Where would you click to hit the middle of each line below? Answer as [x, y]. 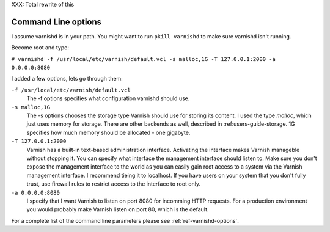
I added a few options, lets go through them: [67, 79]
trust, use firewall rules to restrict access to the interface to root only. [114, 184]
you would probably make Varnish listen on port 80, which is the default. [118, 209]
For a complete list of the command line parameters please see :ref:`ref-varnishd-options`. [125, 220]
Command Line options [57, 22]
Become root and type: [40, 48]
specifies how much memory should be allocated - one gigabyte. [108, 132]
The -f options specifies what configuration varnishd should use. [108, 98]
